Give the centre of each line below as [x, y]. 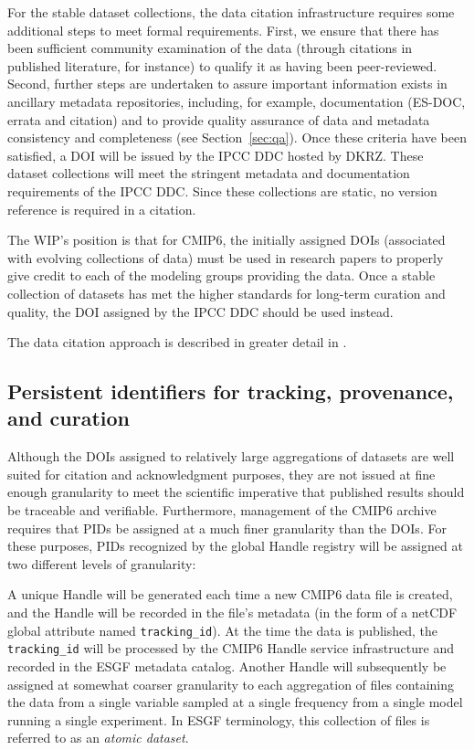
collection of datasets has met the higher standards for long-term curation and [226, 293]
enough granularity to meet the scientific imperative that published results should [236, 492]
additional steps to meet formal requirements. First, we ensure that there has [223, 30]
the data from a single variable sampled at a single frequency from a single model [235, 702]
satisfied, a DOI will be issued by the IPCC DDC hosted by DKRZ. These [216, 155]
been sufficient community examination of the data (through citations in [210, 48]
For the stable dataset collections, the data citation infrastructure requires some [231, 12]
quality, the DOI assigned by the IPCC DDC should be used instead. [200, 311]
